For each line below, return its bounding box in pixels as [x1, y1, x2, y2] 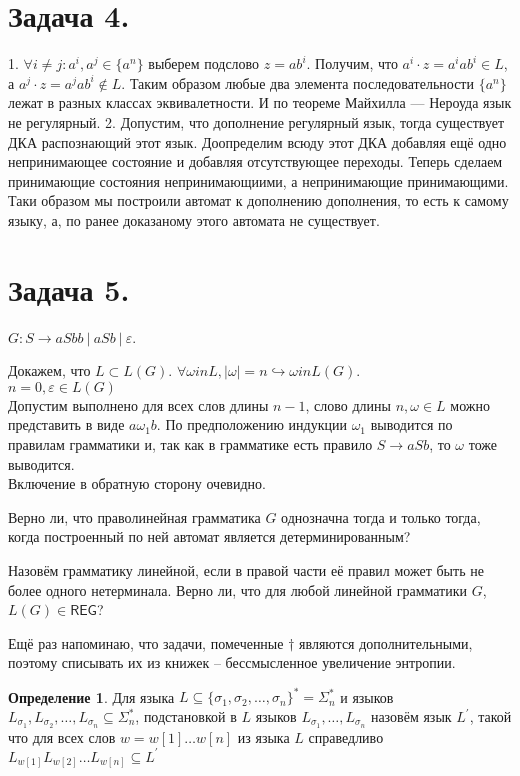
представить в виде [8, 414, 125, 435]
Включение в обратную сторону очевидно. [8, 473, 266, 494]
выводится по [370, 414, 453, 435]
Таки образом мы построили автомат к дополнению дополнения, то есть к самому [8, 190, 509, 211]
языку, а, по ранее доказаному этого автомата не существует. [8, 209, 380, 230]
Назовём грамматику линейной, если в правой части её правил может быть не [8, 559, 484, 580]
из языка [237, 726, 290, 747]
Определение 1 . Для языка [8, 686, 175, 707]
